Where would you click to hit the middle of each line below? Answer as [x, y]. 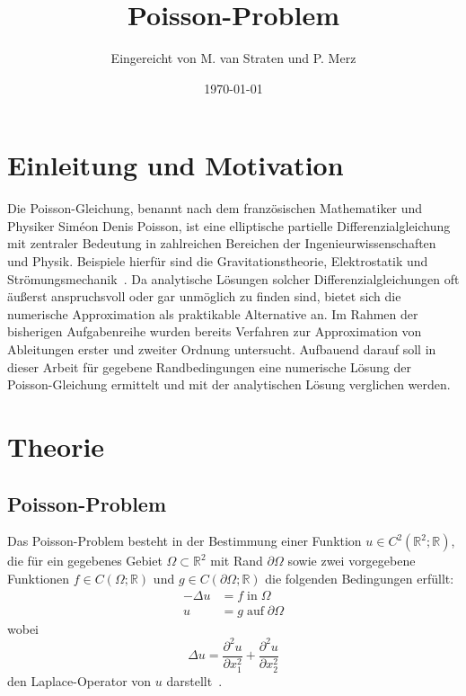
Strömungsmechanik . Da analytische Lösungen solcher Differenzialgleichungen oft [233, 278]
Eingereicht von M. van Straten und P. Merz [233, 58]
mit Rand [237, 561]
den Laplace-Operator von [79, 680]
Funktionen [39, 578]
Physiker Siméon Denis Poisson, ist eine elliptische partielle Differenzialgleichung [229, 225]
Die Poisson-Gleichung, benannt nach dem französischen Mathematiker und [215, 208]
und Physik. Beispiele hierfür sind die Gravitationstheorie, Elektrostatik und [218, 261]
